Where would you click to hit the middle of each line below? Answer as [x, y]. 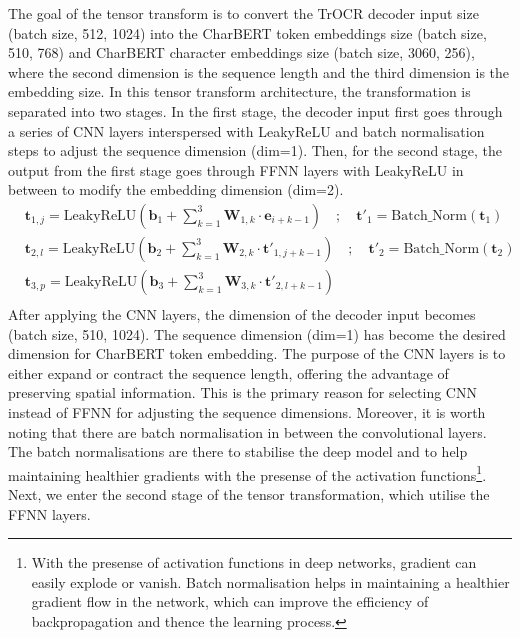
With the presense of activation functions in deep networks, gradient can [254, 562]
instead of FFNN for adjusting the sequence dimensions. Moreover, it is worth [247, 412]
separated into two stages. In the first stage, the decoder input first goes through [255, 110]
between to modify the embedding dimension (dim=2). [176, 189]
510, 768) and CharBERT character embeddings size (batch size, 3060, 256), [241, 52]
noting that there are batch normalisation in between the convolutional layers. [247, 431]
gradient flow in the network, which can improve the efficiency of [230, 601]
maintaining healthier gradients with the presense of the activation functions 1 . [247, 473]
